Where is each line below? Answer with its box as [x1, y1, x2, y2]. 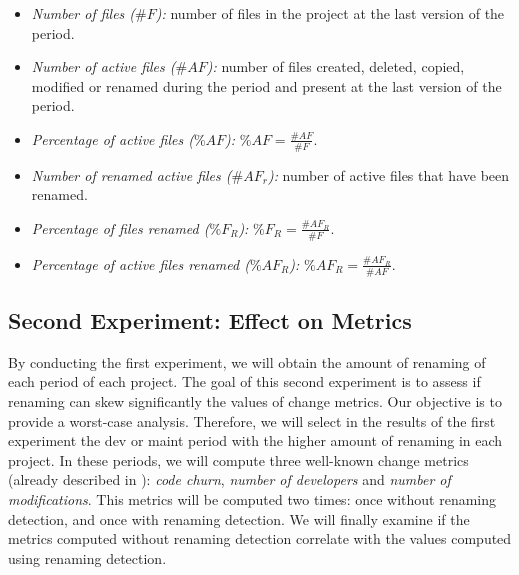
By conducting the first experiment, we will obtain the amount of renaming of [8, 351, 486, 372]
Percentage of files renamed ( [31, 217, 210, 238]
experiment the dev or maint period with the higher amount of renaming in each [8, 430, 503, 451]
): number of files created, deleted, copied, [206, 56, 465, 77]
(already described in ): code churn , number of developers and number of [8, 469, 451, 490]
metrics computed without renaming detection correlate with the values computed [8, 528, 512, 549]
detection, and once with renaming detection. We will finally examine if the [8, 508, 470, 529]
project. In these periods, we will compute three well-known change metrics [8, 449, 469, 470]
